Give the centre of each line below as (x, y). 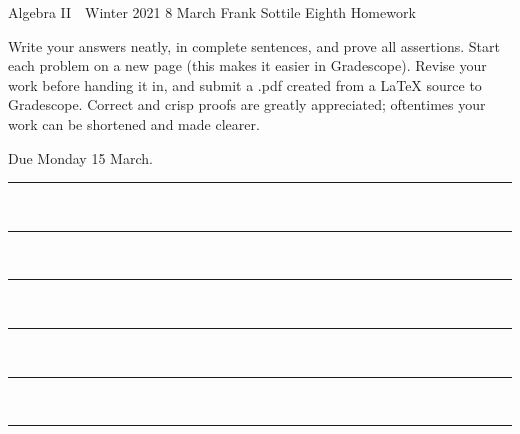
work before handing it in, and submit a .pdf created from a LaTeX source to (245, 84)
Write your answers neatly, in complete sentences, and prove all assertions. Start (254, 45)
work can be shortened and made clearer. (134, 123)
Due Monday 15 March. (80, 157)
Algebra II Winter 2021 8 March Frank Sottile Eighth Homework (212, 12)
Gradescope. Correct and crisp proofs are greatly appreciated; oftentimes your (247, 104)
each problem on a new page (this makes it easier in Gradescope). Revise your (247, 65)
